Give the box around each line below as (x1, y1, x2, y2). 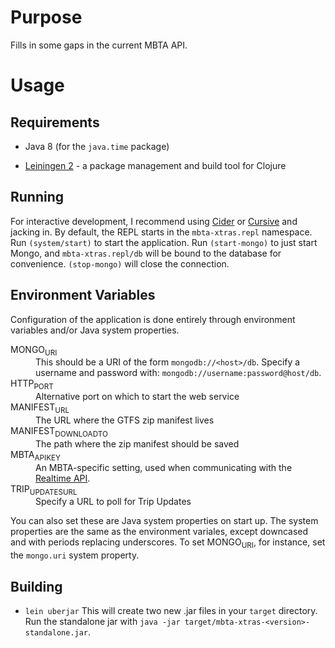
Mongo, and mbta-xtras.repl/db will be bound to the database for (10, 247, 282, 259)
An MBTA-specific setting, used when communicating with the (35, 461, 293, 473)
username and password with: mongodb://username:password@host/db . (35, 367, 322, 379)
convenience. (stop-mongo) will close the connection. (10, 257, 230, 270)
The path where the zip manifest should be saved (35, 437, 240, 450)
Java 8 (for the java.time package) (24, 140, 170, 152)
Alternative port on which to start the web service (35, 391, 240, 403)
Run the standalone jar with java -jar (24, 615, 181, 627)
